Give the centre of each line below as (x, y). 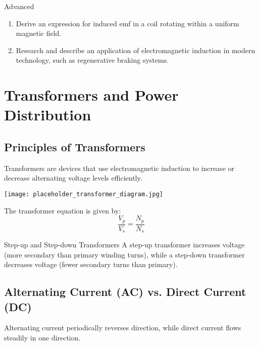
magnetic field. (39, 33)
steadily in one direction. (42, 338)
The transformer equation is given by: (63, 210)
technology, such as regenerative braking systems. (92, 60)
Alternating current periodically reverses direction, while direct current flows (123, 328)
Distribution (48, 115)
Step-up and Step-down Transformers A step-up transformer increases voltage (124, 245)
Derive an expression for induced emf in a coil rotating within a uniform (127, 23)
